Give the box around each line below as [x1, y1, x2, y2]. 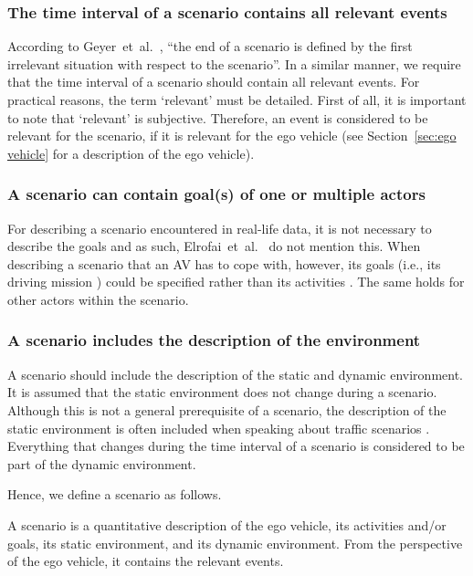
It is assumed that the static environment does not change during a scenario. [7, 382, 437, 402]
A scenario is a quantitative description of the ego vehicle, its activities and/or [7, 515, 447, 534]
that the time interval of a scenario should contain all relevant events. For [7, 72, 420, 91]
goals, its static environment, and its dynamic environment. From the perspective [7, 533, 463, 552]
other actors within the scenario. [7, 289, 189, 309]
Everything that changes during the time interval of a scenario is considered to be [7, 436, 465, 456]
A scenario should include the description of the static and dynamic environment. [7, 364, 463, 383]
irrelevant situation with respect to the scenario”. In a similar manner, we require [7, 54, 461, 73]
